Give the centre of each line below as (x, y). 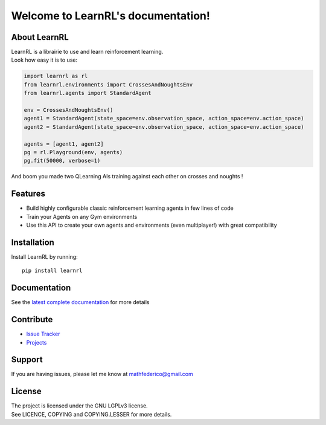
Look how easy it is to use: (44, 60)
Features (28, 194)
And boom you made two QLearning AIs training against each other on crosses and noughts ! (127, 177)
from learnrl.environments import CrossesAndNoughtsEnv (108, 84)
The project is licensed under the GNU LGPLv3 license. (79, 406)
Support (27, 360)
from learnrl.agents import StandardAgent (88, 93)
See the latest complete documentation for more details (80, 302)
